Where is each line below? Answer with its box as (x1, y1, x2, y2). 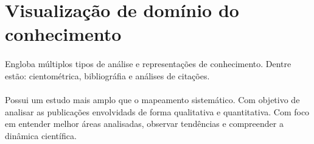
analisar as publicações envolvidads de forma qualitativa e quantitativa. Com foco (5, 105, 310, 118)
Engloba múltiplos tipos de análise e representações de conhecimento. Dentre (5, 57, 291, 70)
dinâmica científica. (5, 129, 77, 142)
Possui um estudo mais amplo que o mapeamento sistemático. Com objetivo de (5, 93, 300, 106)
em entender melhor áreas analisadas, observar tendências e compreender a (5, 117, 284, 130)
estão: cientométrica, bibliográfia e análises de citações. (5, 69, 210, 82)
